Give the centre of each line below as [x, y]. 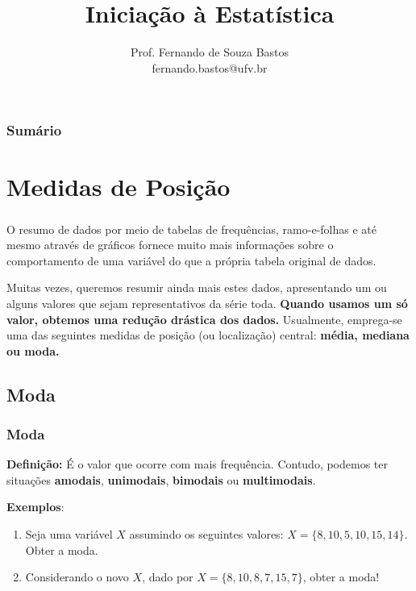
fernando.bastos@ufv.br [210, 67]
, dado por [168, 577]
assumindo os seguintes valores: [206, 534]
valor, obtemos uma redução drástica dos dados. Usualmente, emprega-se [204, 319]
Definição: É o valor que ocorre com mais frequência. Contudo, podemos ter [198, 464]
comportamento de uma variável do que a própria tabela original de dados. [191, 260]
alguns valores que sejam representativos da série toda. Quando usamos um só [207, 303]
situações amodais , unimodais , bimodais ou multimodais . [161, 479]
